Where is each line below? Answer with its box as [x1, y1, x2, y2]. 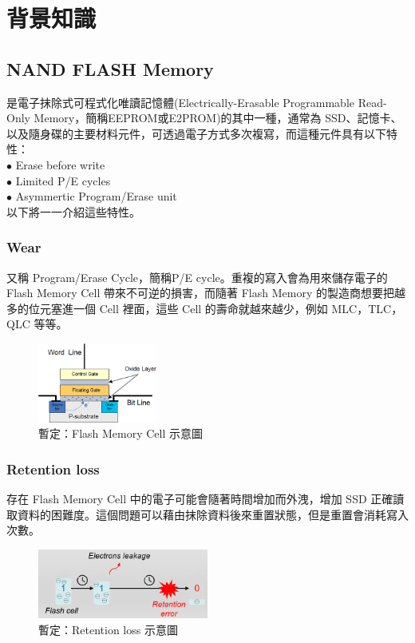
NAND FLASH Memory [6, 56, 214, 81]
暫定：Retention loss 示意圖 [38, 621, 178, 637]
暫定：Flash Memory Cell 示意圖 [38, 425, 204, 442]
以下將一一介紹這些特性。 [6, 203, 140, 220]
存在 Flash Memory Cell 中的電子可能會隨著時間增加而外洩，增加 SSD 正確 [6, 490, 393, 507]
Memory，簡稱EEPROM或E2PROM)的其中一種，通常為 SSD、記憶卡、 [34, 109, 402, 126]
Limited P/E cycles [15, 172, 111, 189]
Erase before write [15, 156, 105, 173]
